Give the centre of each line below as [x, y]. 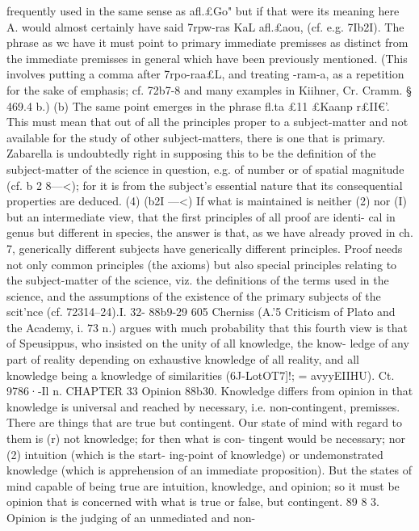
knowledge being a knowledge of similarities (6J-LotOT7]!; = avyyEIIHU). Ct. [201, 375]
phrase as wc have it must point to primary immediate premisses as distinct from [207, 42]
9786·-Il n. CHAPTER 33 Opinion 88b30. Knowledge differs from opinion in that [210, 391]
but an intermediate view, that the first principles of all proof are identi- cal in [201, 216]
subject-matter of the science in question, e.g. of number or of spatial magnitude [205, 169]
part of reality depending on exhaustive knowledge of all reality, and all [183, 359]
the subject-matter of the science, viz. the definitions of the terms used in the [198, 280]
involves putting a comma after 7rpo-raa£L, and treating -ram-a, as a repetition [205, 74]
